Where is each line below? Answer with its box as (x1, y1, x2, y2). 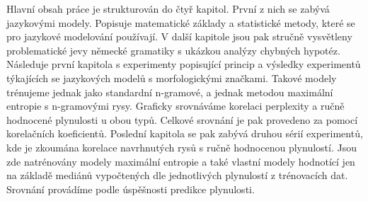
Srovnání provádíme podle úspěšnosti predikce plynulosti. (6, 181, 255, 196)
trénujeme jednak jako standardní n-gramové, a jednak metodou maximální (6, 84, 333, 99)
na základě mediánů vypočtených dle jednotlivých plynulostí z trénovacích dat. (6, 168, 348, 183)
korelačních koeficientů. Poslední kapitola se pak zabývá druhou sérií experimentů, (6, 126, 363, 141)
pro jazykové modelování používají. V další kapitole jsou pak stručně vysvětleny (6, 29, 352, 44)
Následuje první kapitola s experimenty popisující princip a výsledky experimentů (6, 57, 361, 71)
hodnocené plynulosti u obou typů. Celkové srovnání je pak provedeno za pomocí (6, 112, 358, 127)
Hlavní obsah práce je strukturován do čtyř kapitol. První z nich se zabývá (6, 1, 330, 16)
